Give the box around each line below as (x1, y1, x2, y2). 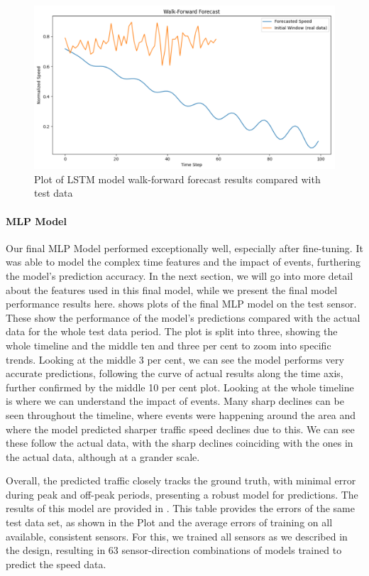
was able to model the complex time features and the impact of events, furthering (6, 254, 361, 269)
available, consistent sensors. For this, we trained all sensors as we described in (6, 528, 348, 543)
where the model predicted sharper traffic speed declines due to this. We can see (6, 421, 355, 436)
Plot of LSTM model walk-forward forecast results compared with (34, 171, 321, 186)
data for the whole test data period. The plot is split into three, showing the (6, 324, 338, 339)
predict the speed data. (6, 556, 106, 571)
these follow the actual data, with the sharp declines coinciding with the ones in (6, 435, 353, 450)
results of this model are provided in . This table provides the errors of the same (6, 501, 355, 516)
